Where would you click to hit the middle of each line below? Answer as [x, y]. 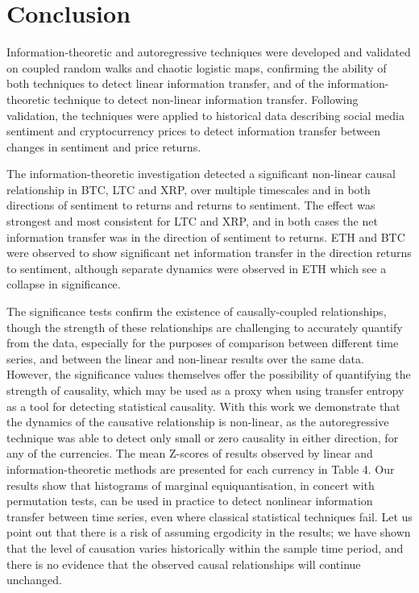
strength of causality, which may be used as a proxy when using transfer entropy [205, 390]
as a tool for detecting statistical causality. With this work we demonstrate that [203, 406]
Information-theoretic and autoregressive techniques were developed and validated [209, 52]
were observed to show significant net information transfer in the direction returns [209, 253]
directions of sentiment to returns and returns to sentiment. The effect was [191, 205]
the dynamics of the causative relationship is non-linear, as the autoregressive [198, 422]
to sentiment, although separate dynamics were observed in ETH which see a [197, 268]
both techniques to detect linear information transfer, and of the [165, 83]
